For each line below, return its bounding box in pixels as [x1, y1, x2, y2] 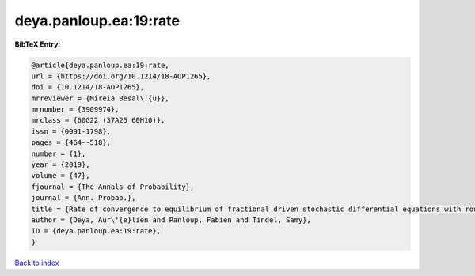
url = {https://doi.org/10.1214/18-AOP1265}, [31, 71, 211, 81]
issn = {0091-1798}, [31, 127, 111, 136]
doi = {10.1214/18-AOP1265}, [31, 83, 145, 92]
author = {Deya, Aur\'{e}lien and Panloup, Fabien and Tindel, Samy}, [31, 216, 312, 225]
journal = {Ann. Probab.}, [31, 194, 136, 202]
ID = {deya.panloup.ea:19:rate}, [31, 226, 161, 236]
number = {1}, [31, 149, 86, 158]
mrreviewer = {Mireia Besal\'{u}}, [31, 93, 169, 103]
